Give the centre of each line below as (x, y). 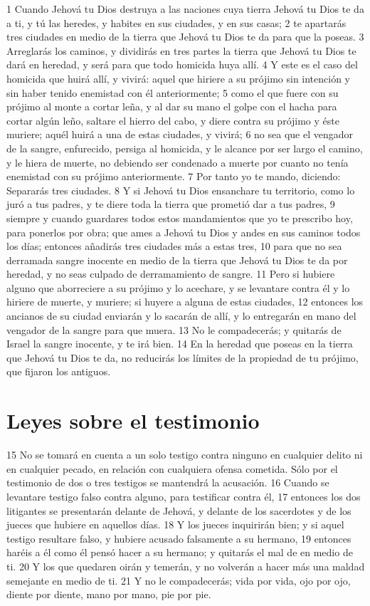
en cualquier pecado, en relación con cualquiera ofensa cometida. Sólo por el (172, 468)
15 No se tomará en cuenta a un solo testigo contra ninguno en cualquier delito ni (185, 455)
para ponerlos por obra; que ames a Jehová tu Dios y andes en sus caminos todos (184, 232)
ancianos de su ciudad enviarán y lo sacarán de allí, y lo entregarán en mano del (181, 316)
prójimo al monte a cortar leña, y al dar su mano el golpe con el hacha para (172, 106)
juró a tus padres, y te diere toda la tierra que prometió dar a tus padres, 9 (171, 204)
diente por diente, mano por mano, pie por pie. (109, 594)
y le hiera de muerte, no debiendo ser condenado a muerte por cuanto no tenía (178, 162)
